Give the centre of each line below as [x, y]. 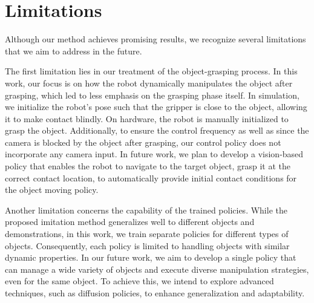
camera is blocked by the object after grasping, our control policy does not [143, 142]
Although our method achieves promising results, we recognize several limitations [155, 39]
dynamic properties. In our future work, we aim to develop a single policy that [151, 257]
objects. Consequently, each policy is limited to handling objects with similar [147, 245]
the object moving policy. [52, 190]
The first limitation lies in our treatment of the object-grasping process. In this [151, 71]
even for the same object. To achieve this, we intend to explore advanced [139, 281]
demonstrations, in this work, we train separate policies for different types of [147, 234]
